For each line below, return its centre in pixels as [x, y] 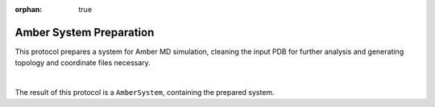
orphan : [29, 9]
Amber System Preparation [85, 32]
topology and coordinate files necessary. [83, 63]
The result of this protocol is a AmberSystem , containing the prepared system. [145, 93]
